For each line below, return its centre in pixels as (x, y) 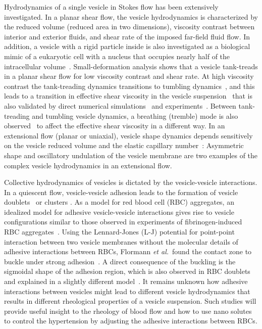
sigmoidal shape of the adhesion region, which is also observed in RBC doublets (127, 271)
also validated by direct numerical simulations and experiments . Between (120, 105)
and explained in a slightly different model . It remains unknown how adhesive (126, 281)
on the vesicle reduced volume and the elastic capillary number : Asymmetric (124, 145)
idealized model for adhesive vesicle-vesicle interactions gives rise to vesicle (119, 211)
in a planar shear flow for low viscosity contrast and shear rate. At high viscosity (129, 76)
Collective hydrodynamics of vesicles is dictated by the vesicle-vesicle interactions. (131, 182)
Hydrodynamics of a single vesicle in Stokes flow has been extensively (111, 7)
